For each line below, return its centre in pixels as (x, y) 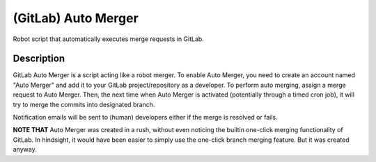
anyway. (25, 149)
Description (39, 59)
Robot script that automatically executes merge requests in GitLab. (109, 39)
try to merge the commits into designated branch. (84, 104)
